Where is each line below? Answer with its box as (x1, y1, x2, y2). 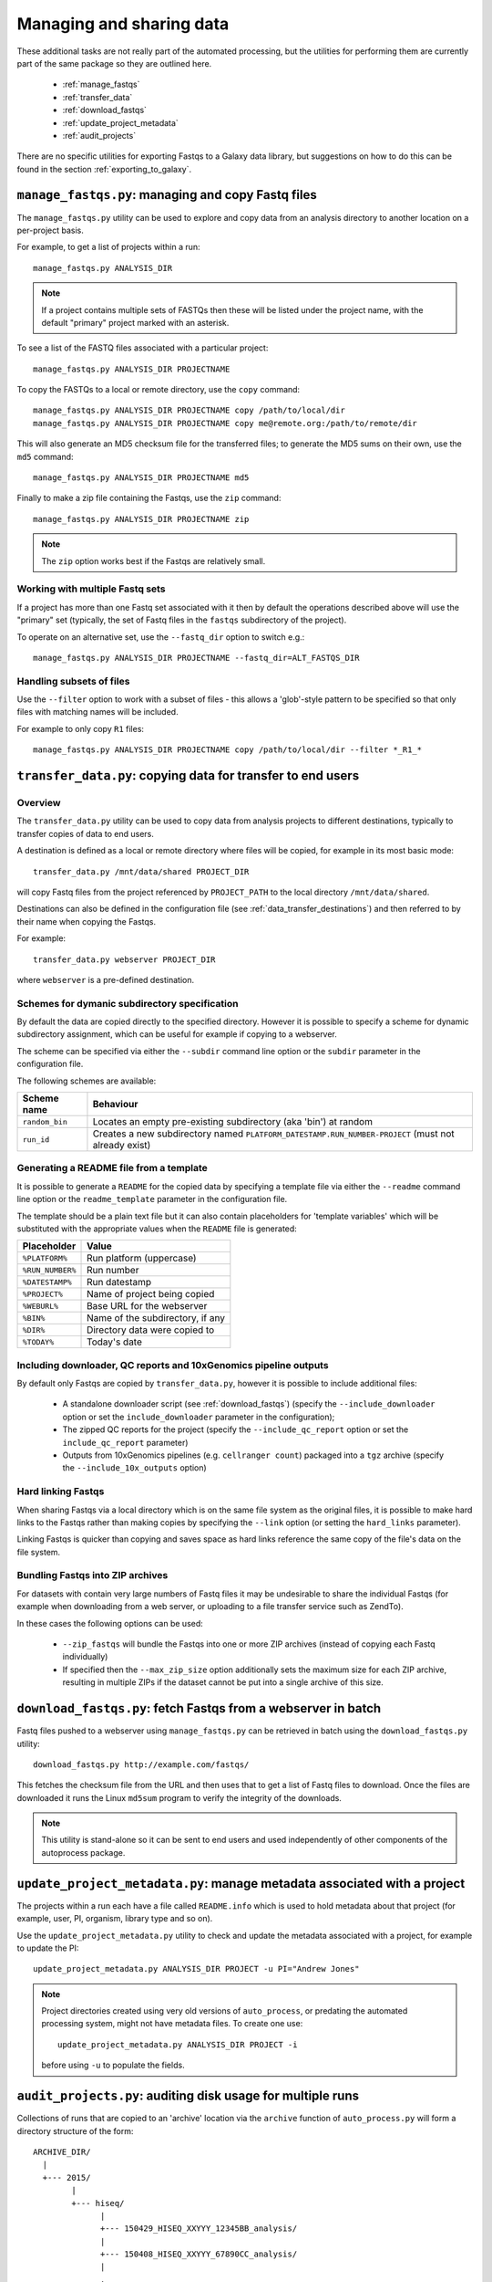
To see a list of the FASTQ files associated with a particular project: (16, 342, 269, 353)
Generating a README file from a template (16, 1162, 209, 1175)
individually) (62, 1651, 108, 1662)
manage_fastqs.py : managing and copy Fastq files (16, 187, 318, 203)
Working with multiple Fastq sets (16, 582, 166, 595)
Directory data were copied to (87, 1324, 215, 1336)
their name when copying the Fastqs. (16, 916, 157, 926)
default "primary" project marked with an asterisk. (41, 317, 230, 328)
